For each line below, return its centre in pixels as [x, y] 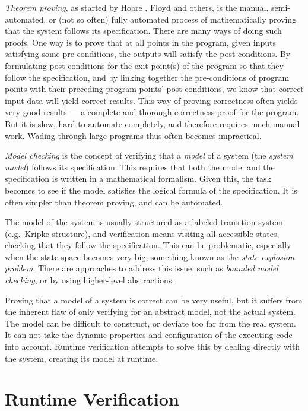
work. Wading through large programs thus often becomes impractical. [133, 135]
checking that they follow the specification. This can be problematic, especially [148, 245]
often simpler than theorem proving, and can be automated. [114, 202]
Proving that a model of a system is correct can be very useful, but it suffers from [154, 300]
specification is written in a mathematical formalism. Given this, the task [138, 178]
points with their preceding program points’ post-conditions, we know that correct [154, 89]
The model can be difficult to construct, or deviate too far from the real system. [150, 323]
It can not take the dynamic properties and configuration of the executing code [149, 335]
